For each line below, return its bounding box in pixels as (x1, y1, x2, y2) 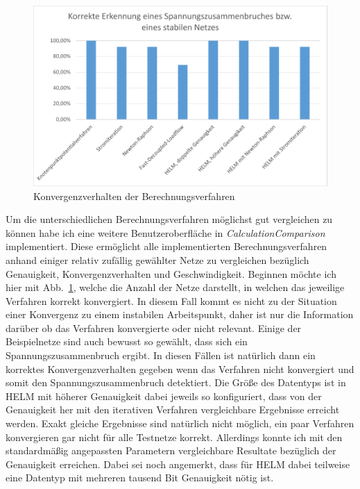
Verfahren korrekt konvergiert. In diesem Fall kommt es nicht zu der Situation (6, 293, 337, 308)
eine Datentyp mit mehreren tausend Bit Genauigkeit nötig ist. (6, 470, 274, 485)
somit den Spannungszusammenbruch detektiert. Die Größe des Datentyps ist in (6, 375, 346, 390)
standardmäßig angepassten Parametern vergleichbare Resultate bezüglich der (6, 443, 336, 458)
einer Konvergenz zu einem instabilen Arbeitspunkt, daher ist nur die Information (6, 307, 354, 322)
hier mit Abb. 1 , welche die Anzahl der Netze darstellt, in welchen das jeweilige (6, 280, 345, 295)
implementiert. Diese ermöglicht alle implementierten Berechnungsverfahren (6, 239, 327, 254)
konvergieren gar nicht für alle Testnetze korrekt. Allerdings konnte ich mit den (6, 429, 343, 444)
